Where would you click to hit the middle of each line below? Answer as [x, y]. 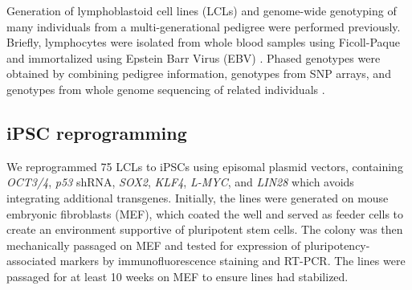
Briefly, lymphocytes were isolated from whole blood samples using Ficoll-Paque [203, 42]
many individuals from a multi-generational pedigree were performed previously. [204, 26]
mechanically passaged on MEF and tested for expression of [154, 245]
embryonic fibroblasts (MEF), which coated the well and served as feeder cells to [205, 213]
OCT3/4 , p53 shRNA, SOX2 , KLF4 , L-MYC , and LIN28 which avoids [180, 182]
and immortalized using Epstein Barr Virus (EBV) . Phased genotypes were [194, 57]
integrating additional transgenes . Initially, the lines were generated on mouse [198, 197]
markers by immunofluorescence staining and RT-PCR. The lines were [233, 261]
